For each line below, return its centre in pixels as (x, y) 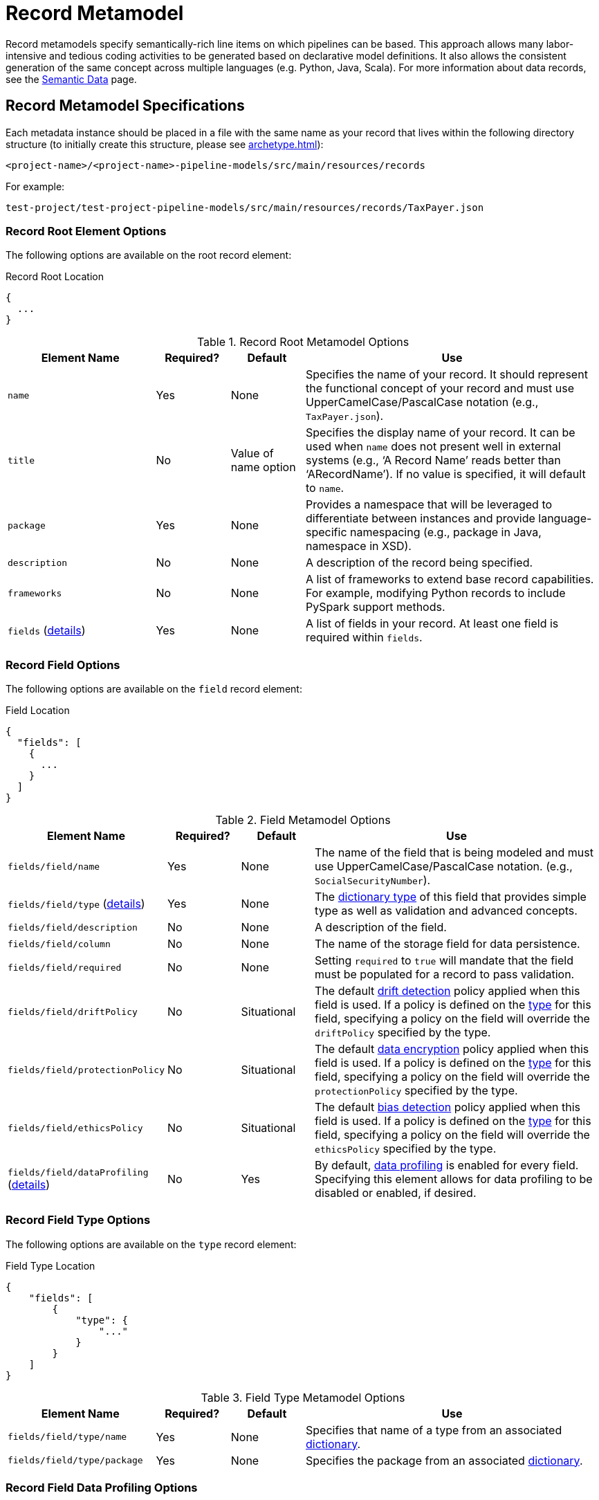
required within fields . (364, 638)
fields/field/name (54, 866)
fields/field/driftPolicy (73, 1012)
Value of (252, 454)
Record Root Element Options (86, 231)
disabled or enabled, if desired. (396, 1193)
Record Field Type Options (78, 1220)
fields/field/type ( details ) (76, 904)
